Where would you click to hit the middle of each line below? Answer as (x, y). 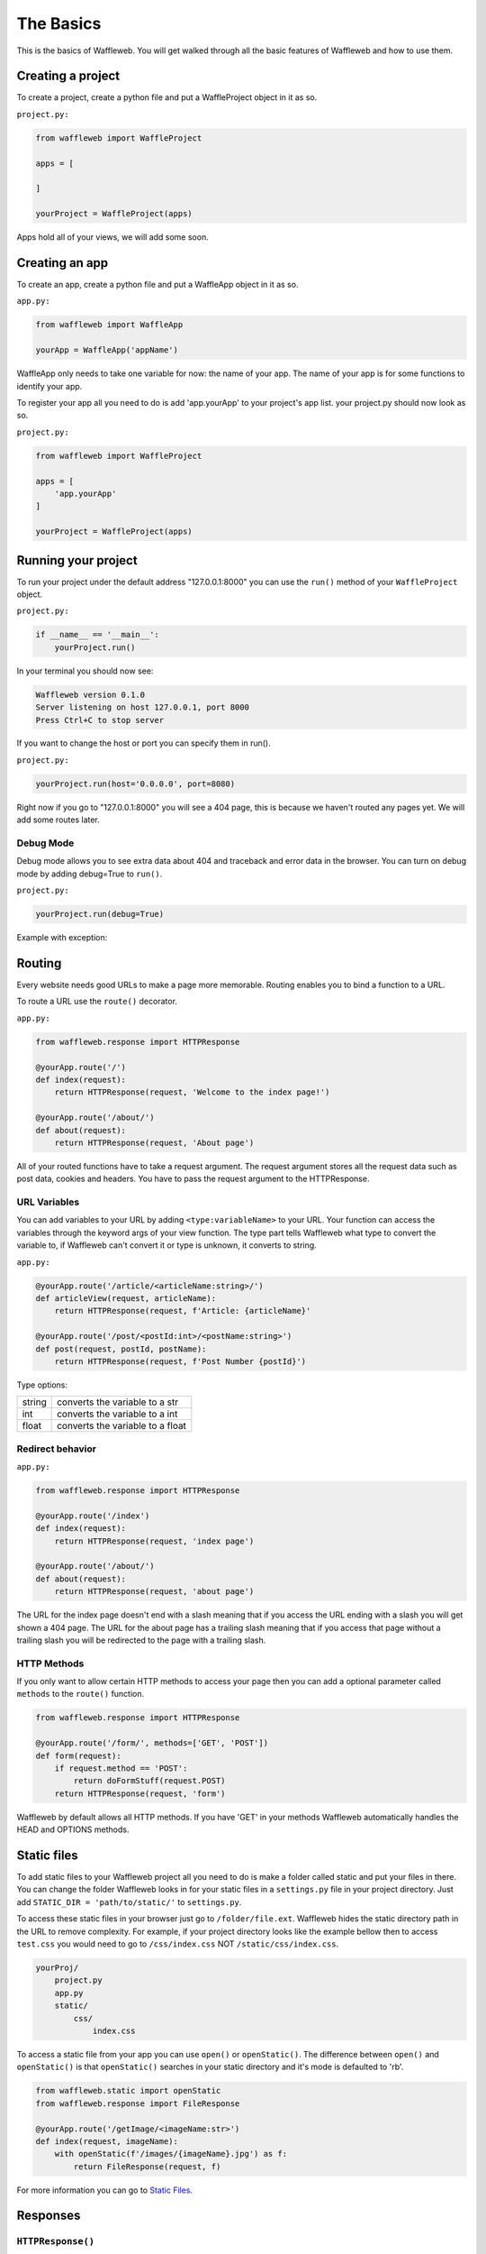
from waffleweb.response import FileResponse (138, 2103)
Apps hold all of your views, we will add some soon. (112, 237)
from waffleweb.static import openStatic (128, 2091)
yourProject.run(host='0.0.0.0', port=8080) (135, 783)
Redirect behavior (56, 1449)
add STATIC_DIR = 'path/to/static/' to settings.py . (129, 1901)
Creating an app (63, 263)
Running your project (77, 560)
